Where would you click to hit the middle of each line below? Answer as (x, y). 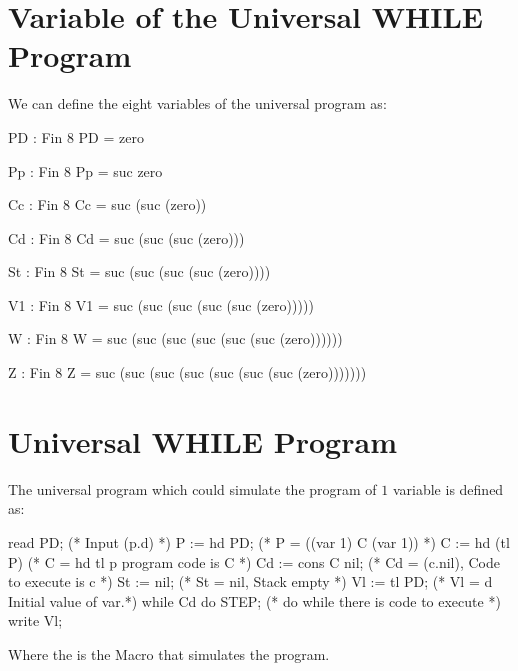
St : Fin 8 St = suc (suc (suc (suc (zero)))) (139, 271)
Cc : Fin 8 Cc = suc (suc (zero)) (107, 204)
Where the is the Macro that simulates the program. (169, 653)
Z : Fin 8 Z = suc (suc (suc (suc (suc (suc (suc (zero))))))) (187, 372)
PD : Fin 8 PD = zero (76, 136)
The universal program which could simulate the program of (192, 488)
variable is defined (448, 488)
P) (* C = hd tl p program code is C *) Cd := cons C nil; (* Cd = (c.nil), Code (254, 561)
